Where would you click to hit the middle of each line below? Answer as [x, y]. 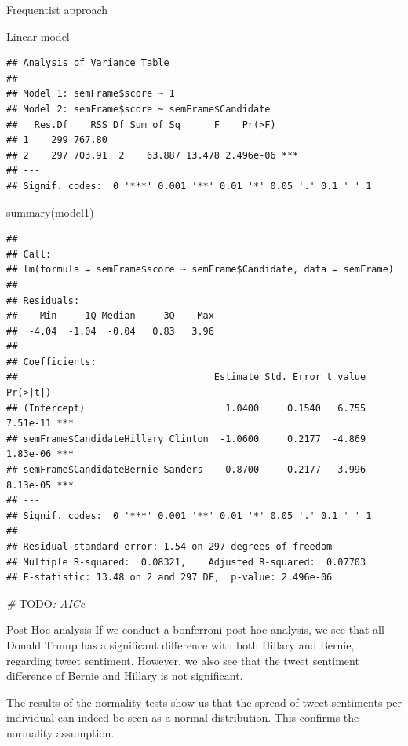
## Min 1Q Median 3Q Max [110, 316]
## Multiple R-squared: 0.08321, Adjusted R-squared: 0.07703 [186, 562]
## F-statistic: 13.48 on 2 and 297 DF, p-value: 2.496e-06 [169, 578]
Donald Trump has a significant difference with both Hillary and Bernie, [180, 644]
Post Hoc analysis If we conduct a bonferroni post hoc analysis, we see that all [195, 629]
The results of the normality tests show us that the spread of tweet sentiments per [204, 702]
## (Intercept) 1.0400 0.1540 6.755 [186, 408]
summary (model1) [50, 212]
